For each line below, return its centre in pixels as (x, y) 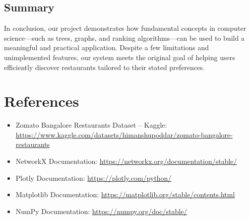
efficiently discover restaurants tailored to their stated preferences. (104, 67)
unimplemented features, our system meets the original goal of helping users (120, 57)
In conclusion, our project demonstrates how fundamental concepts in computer (125, 28)
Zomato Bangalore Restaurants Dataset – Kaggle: (91, 125)
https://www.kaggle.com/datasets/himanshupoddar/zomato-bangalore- (124, 134)
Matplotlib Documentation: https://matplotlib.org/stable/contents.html (125, 194)
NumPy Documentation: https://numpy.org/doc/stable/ (101, 211)
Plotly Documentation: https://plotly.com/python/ (94, 178)
